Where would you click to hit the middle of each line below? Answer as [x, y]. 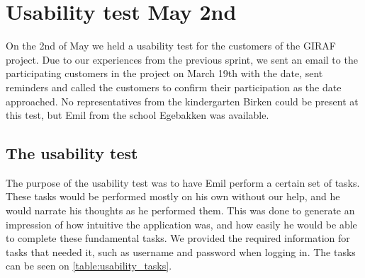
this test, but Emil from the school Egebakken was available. [137, 115]
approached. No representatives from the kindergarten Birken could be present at [182, 101]
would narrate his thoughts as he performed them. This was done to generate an [180, 210]
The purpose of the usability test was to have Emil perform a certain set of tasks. [183, 182]
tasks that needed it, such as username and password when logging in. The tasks [181, 251]
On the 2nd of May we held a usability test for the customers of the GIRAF [171, 46]
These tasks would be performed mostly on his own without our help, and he [173, 196]
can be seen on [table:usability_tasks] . [89, 266]
